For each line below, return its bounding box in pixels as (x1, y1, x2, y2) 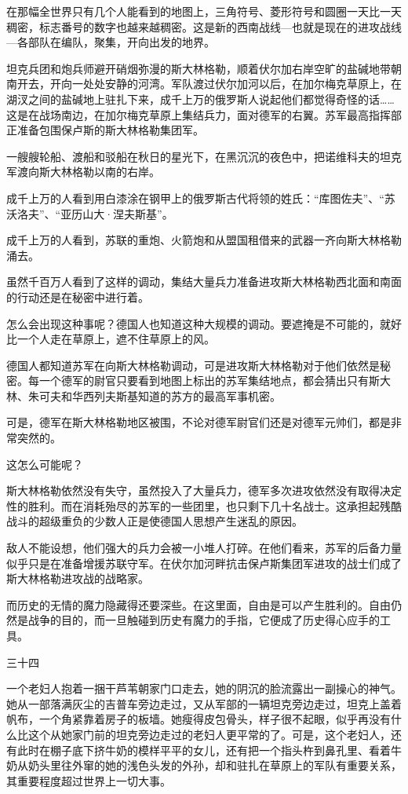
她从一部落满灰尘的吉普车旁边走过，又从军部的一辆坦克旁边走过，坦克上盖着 (6, 695, 402, 712)
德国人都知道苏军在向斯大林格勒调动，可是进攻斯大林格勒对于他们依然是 (6, 357, 380, 373)
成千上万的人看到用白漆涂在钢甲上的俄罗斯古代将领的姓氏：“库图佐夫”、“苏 (6, 189, 395, 206)
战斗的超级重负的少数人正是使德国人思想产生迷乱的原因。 (6, 513, 303, 529)
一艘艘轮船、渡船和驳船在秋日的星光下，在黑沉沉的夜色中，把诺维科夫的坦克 (6, 148, 402, 164)
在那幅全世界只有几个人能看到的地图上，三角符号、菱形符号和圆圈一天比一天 (6, 3, 402, 19)
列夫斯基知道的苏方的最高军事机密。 (93, 387, 281, 404)
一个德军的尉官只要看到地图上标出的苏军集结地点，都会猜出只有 (38, 372, 369, 389)
